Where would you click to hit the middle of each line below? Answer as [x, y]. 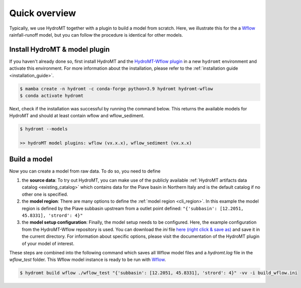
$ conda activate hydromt [52, 96]
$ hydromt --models [44, 129]
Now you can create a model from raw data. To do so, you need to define [85, 171]
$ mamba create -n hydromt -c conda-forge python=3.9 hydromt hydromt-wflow [116, 89]
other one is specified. [45, 194]
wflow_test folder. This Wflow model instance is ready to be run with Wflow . [88, 260]
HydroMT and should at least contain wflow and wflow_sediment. [77, 116]
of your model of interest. [48, 243]
